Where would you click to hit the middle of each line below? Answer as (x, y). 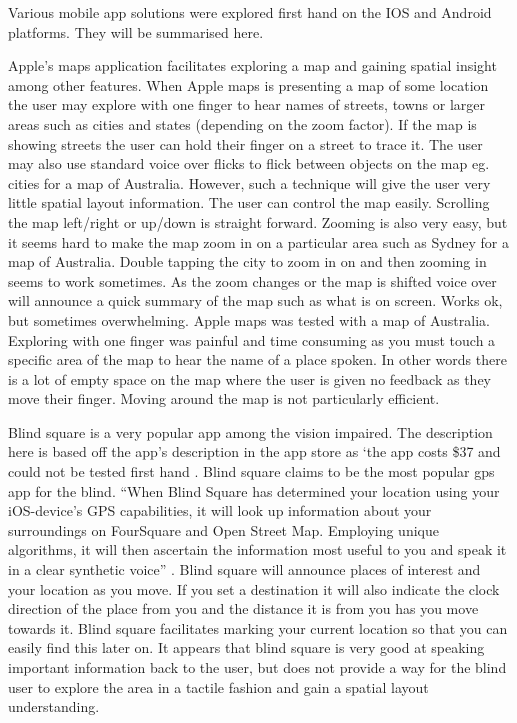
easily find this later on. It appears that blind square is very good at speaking (246, 647)
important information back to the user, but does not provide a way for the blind (257, 667)
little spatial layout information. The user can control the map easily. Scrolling (249, 202)
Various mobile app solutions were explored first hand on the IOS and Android (250, 12)
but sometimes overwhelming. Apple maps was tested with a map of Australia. (249, 319)
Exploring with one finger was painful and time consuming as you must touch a (252, 339)
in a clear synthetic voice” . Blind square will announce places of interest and (244, 569)
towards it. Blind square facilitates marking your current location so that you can (258, 627)
